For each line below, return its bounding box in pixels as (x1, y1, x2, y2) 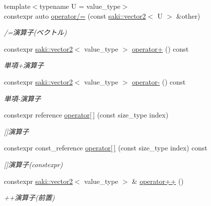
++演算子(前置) (4, 192, 55, 203)
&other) (176, 10, 200, 21)
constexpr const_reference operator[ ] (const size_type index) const (4, 143, 208, 153)
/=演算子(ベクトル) (4, 27, 67, 37)
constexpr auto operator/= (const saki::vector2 (4, 10, 146, 21)
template (4, 1, 31, 11)
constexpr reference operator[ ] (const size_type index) (4, 110, 169, 120)
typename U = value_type (39, 1, 121, 11)
